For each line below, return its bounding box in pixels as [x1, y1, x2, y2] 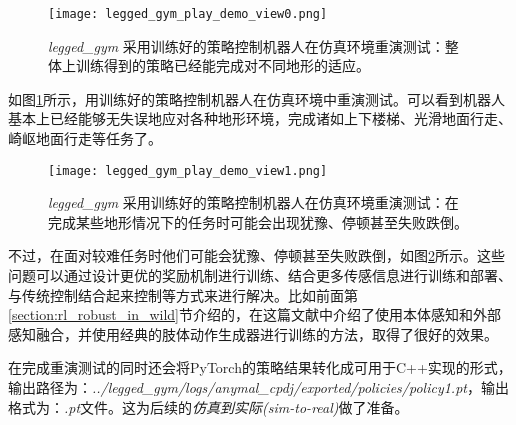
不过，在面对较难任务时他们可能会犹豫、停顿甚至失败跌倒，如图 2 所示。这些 [8, 245, 505, 266]
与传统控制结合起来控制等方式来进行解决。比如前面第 [8, 284, 358, 305]
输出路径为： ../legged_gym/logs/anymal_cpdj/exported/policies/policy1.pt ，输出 [8, 377, 509, 398]
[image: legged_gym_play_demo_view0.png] [48, 7, 328, 21]
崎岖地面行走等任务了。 [8, 128, 162, 149]
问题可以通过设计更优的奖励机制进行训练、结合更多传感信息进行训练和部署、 [8, 265, 512, 286]
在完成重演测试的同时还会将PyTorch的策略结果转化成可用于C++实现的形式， [8, 357, 512, 378]
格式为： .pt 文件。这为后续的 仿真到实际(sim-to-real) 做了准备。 [8, 396, 409, 417]
